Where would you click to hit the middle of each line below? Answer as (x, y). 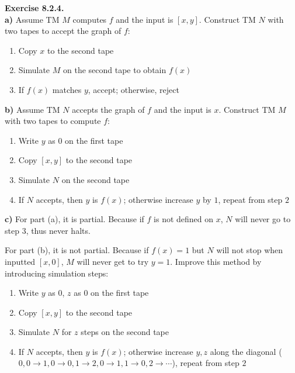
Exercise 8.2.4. (34, 8)
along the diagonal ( (246, 351)
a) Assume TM (32, 19)
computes (90, 19)
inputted (20, 261)
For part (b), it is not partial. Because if (77, 250)
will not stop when (250, 250)
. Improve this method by (216, 261)
